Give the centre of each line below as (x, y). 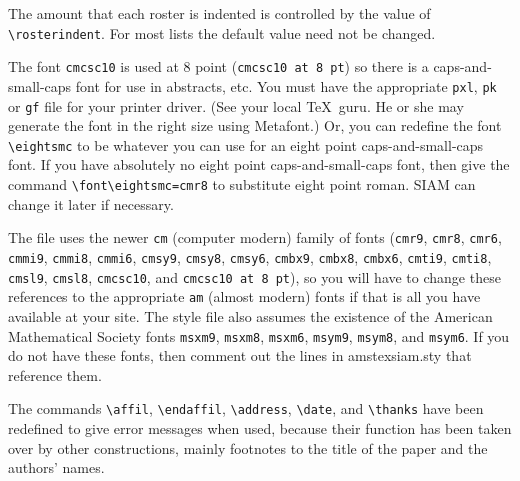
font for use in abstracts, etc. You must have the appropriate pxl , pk (286, 85)
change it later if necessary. (91, 203)
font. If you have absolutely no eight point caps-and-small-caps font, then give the (259, 164)
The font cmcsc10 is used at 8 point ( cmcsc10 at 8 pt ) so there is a (218, 66)
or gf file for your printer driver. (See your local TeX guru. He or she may (236, 105)
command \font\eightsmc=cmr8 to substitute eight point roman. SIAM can (242, 184)
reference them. (55, 374)
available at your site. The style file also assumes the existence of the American (250, 315)
